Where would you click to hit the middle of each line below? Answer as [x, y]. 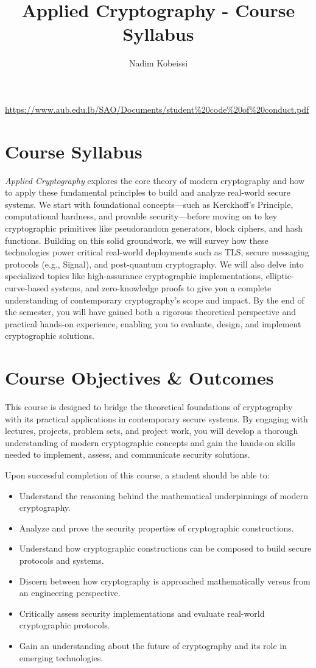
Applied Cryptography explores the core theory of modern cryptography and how [155, 180]
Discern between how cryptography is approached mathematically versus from [165, 581]
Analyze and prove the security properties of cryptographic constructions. [156, 528]
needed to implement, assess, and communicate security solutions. [128, 454]
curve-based [27, 287]
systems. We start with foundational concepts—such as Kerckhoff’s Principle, [149, 204]
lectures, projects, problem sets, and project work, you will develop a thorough [152, 431]
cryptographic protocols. [65, 625]
